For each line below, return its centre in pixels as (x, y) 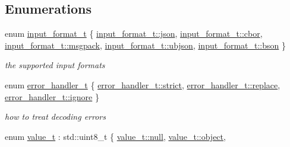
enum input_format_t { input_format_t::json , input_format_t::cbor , (134, 33)
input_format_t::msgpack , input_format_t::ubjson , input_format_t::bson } (146, 45)
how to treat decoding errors (55, 116)
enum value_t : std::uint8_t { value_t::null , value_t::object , (115, 136)
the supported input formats (55, 65)
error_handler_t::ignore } (52, 96)
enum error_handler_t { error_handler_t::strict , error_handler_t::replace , (143, 84)
